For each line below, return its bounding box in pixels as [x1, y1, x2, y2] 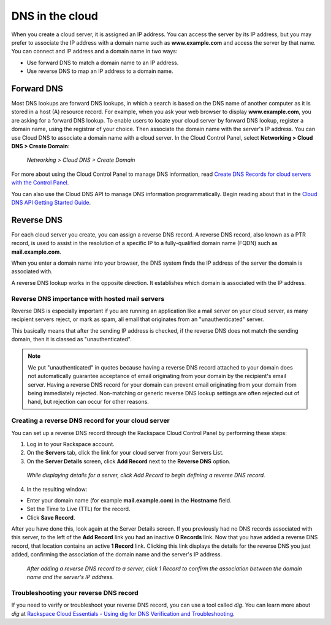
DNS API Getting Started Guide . [11, 199, 91, 206]
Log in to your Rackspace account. [26, 440, 115, 447]
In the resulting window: [26, 485, 88, 493]
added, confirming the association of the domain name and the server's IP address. [11, 551, 223, 558]
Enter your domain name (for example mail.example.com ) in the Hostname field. [26, 496, 232, 504]
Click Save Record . [26, 513, 75, 521]
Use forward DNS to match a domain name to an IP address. [26, 59, 179, 66]
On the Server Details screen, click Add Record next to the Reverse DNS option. [26, 457, 231, 465]
